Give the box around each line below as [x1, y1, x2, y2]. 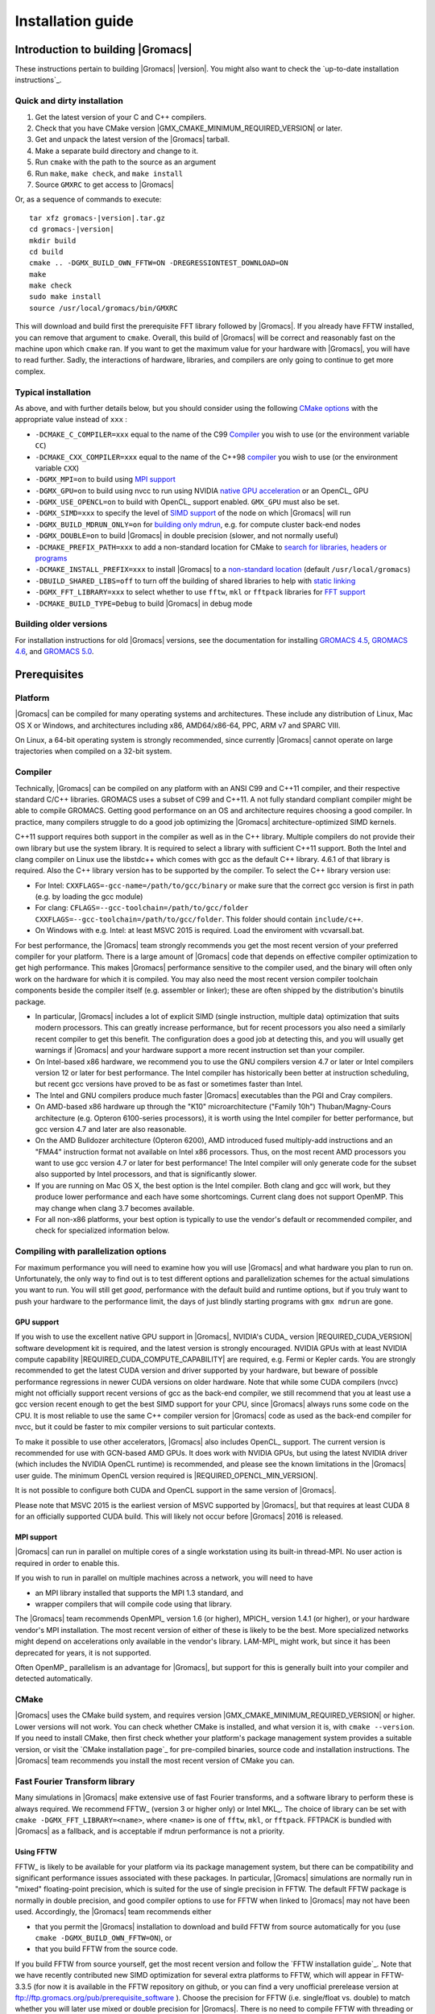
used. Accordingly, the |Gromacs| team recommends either [14, 1907, 212, 1917]
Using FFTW [14, 1847, 58, 1857]
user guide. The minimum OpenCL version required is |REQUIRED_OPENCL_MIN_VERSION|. [14, 1470, 318, 1480]
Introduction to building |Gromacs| [14, 43, 193, 56]
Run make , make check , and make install [35, 168, 184, 178]
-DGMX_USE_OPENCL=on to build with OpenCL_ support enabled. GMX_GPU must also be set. [35, 497, 340, 507]
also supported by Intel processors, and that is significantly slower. [35, 1169, 257, 1179]
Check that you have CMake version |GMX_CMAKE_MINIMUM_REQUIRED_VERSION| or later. [35, 123, 342, 133]
